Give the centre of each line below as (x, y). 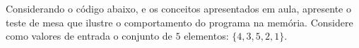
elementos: (206, 36)
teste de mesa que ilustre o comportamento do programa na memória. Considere (179, 22)
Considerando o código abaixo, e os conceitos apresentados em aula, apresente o (178, 8)
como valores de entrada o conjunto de (89, 36)
